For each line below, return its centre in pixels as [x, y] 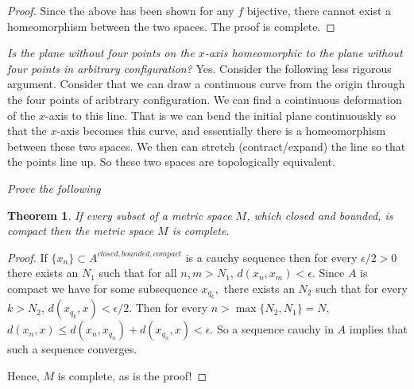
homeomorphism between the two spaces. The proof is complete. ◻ [171, 26]
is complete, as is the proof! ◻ [132, 375]
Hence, [23, 375]
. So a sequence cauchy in [272, 329]
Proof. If [27, 257]
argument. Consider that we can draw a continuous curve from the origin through [206, 84]
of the [21, 115]
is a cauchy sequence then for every [271, 257]
